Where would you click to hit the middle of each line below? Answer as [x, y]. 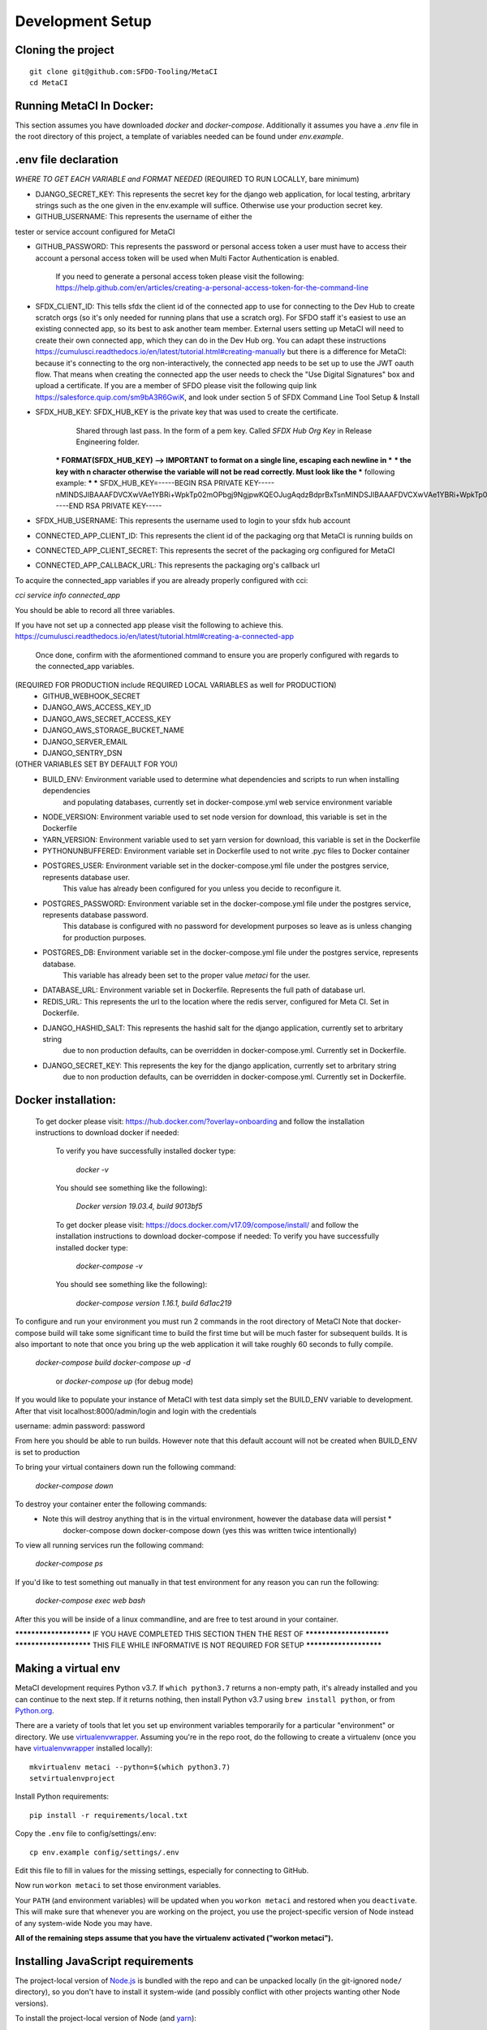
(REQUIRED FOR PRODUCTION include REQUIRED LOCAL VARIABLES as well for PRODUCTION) [176, 685]
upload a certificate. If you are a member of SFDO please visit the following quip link [176, 386]
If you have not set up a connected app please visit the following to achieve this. [149, 625]
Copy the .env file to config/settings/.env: [86, 1833]
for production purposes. [105, 937]
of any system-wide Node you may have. [84, 1923]
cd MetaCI [49, 82]
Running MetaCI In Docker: [84, 106]
